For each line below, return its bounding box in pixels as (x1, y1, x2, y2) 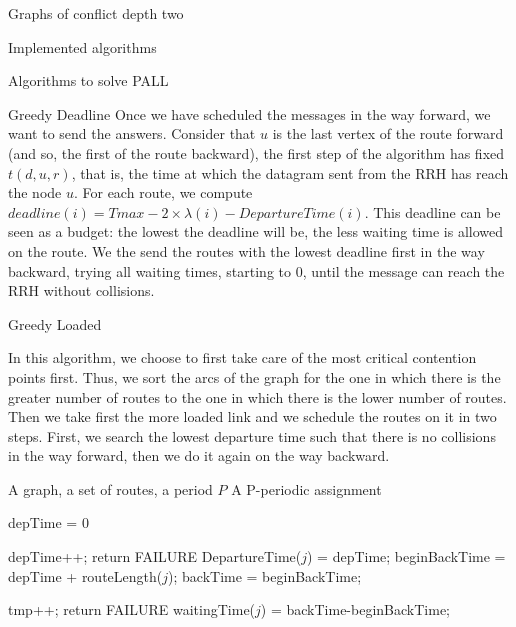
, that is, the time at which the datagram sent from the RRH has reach (71, 162, 509, 183)
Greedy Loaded (8, 313, 102, 334)
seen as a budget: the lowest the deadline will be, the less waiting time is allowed (8, 221, 504, 242)
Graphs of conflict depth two (8, 3, 184, 23)
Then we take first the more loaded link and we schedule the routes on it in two (8, 406, 497, 427)
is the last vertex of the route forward (272, 123, 504, 144)
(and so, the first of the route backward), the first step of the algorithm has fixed (8, 142, 505, 163)
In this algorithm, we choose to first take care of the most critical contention (8, 347, 477, 368)
